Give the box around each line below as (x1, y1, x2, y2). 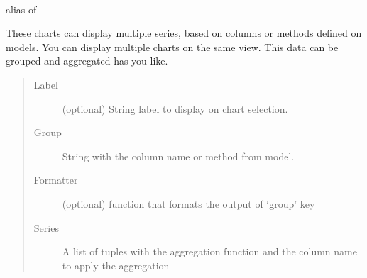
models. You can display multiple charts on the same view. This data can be (6, 39, 339, 54)
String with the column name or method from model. (62, 148, 295, 163)
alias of (6, 1, 37, 16)
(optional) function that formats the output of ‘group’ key (62, 196, 315, 211)
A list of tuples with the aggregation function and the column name (62, 244, 357, 259)
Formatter (33, 172, 78, 187)
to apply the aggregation (62, 257, 170, 272)
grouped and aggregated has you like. (6, 53, 168, 68)
